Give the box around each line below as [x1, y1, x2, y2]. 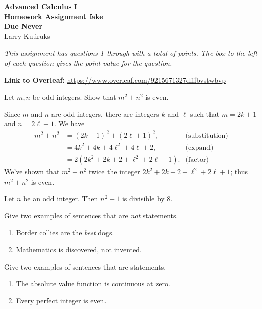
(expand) [185, 144, 214, 151]
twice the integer [88, 166, 140, 177]
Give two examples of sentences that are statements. [4, 261, 166, 272]
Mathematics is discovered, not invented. [16, 244, 142, 254]
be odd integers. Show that [32, 92, 116, 102]
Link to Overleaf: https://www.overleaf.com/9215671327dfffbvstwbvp [4, 74, 226, 85]
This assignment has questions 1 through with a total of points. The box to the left [4, 48, 257, 58]
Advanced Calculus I [4, 1, 78, 11]
